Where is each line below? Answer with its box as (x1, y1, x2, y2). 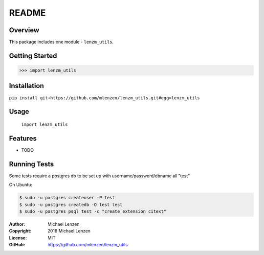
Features (9, 134, 37, 142)
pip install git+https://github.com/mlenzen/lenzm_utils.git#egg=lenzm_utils (9, 95, 200, 100)
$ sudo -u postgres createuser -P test (19, 195, 115, 201)
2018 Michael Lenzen (47, 228, 90, 234)
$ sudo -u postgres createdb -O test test (19, 202, 123, 208)
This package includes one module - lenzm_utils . (9, 39, 114, 45)
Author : (9, 221, 25, 227)
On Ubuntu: (9, 182, 33, 188)
